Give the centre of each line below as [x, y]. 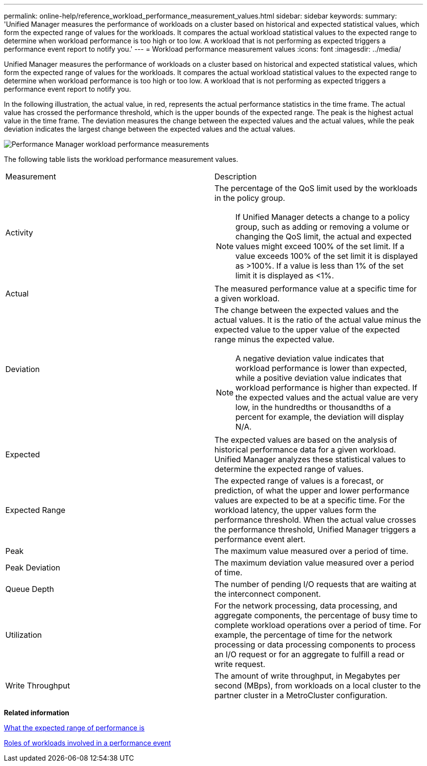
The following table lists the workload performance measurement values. [121, 159]
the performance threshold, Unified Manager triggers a [315, 530]
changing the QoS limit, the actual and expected [324, 236]
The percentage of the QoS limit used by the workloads [316, 188]
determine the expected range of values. [289, 469]
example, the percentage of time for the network [303, 635]
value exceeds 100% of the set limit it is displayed [327, 256]
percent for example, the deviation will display [320, 417]
